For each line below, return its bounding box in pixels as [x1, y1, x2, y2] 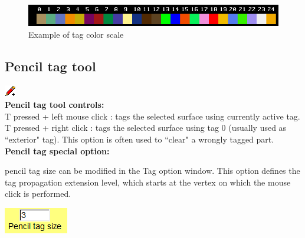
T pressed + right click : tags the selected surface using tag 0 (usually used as [5, 121, 287, 134]
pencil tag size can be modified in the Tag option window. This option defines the [5, 164, 300, 177]
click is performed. [5, 187, 71, 200]
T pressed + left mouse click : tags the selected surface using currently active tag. [5, 110, 300, 122]
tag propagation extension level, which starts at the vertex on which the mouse [5, 176, 291, 188]
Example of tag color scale [28, 28, 124, 40]
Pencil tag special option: [5, 144, 110, 157]
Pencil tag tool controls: [5, 98, 104, 111]
